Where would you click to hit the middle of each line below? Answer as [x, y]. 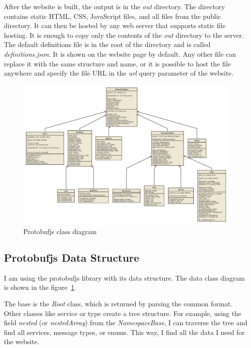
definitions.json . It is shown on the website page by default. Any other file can [120, 54]
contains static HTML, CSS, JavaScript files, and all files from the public [113, 16]
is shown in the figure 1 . [40, 287]
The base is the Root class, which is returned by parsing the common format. [118, 303]
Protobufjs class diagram [60, 231]
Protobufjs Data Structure [72, 257]
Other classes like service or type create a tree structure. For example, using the [123, 313]
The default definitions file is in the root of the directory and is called [107, 44]
